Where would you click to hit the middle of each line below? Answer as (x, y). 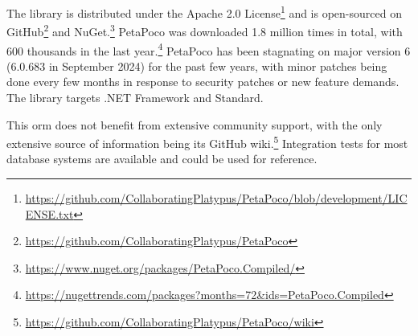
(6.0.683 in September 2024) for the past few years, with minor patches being (197, 66)
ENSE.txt (49, 213)
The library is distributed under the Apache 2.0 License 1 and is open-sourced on (204, 12)
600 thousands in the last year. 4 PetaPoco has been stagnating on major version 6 (209, 49)
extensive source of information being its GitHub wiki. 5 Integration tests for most (207, 142)
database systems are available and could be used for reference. (162, 159)
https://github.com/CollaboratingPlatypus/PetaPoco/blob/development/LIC (216, 197)
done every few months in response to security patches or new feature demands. (203, 82)
